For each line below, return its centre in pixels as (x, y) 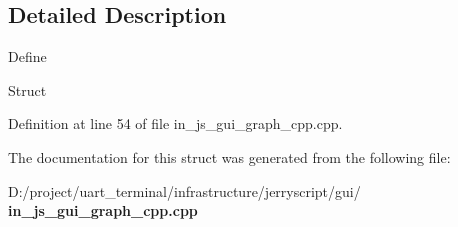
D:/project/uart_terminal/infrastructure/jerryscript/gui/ (184, 190)
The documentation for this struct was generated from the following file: (229, 156)
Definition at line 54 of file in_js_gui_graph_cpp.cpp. (175, 123)
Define (27, 56)
